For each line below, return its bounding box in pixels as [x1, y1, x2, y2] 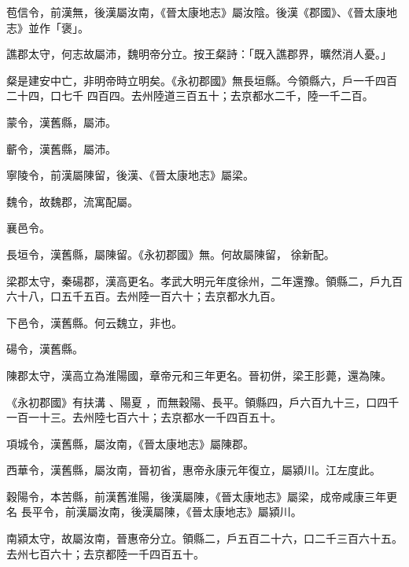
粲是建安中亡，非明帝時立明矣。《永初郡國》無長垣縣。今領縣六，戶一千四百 [6, 72, 397, 88]
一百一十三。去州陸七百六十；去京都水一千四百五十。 [6, 409, 282, 425]
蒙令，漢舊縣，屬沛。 [6, 113, 116, 130]
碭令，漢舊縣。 [6, 341, 83, 357]
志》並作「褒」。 [6, 19, 89, 35]
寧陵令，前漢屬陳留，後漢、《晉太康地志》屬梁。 [6, 167, 254, 183]
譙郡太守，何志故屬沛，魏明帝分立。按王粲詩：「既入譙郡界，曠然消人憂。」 [6, 46, 392, 62]
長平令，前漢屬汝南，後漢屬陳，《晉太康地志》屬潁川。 [20, 503, 302, 520]
